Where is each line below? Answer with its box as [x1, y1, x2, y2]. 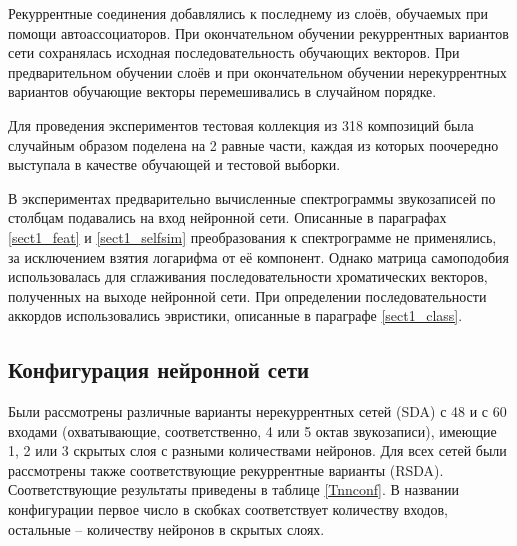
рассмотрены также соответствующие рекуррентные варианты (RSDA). [8, 459, 444, 480]
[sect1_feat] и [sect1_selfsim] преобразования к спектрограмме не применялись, [8, 226, 497, 247]
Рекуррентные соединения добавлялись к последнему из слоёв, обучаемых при [8, 3, 489, 23]
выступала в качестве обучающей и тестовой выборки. [8, 154, 341, 175]
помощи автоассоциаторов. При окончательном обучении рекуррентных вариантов [8, 22, 509, 43]
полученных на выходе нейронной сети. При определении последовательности [8, 285, 487, 306]
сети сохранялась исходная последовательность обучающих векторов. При [8, 42, 460, 63]
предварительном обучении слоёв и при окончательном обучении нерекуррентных [8, 61, 507, 82]
